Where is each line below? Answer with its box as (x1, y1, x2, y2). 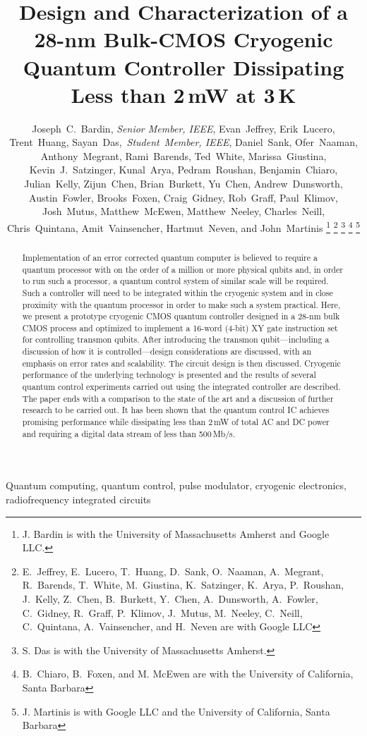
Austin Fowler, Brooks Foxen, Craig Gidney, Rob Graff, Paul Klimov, (29, 190, 338, 204)
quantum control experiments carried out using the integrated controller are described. (22, 381, 341, 393)
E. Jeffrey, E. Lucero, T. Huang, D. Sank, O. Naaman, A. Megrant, (22, 563, 324, 578)
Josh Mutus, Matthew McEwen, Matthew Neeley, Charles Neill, (42, 204, 325, 219)
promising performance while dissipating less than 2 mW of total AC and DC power (22, 416, 330, 428)
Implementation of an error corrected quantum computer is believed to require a (22, 251, 318, 263)
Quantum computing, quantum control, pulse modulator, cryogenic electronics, (6, 478, 347, 493)
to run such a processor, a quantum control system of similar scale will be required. (22, 275, 329, 287)
